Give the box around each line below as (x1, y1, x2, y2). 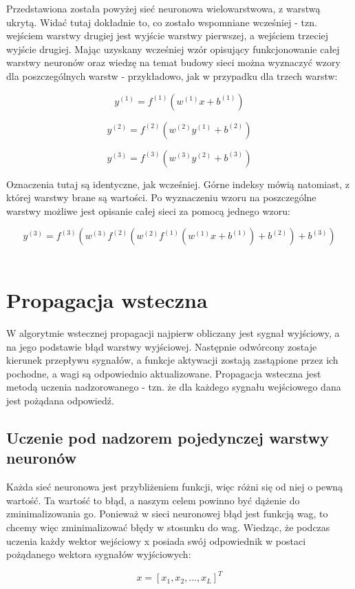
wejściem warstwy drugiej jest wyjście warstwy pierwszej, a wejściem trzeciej (6, 28, 329, 43)
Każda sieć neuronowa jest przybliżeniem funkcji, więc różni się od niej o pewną (6, 479, 343, 494)
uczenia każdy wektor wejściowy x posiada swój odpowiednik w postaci (6, 533, 306, 548)
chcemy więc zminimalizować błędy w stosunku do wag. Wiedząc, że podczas (6, 520, 330, 534)
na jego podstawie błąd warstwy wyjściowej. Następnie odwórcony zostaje (6, 339, 317, 353)
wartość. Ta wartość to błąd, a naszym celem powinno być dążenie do (6, 493, 300, 507)
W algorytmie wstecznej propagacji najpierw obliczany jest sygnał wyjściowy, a (6, 326, 340, 340)
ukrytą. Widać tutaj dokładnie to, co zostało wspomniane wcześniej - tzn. (6, 14, 317, 29)
